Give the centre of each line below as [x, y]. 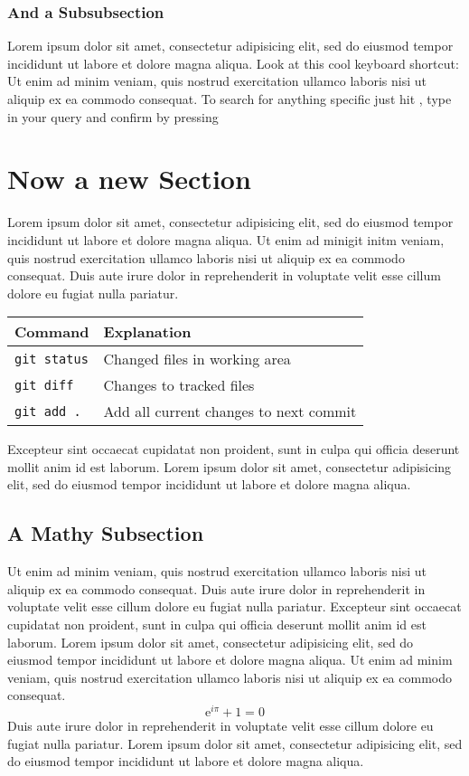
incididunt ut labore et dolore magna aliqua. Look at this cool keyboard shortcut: [233, 63]
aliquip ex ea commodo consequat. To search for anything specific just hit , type [230, 99]
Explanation [147, 332]
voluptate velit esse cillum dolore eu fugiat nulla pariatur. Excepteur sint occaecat [234, 606]
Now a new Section [129, 179]
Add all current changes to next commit [230, 412]
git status [52, 359]
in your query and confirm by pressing [113, 116]
